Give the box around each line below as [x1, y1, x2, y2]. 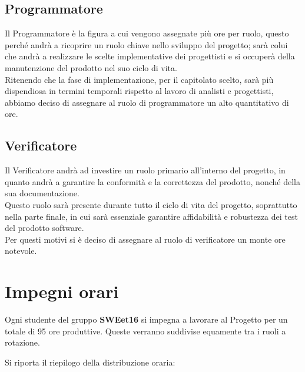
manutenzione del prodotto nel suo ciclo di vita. [5, 61, 177, 73]
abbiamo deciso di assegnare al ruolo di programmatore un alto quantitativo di [5, 96, 289, 108]
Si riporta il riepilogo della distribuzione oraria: [5, 356, 175, 368]
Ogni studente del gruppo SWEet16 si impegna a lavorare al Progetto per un [5, 313, 288, 326]
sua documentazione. [5, 187, 79, 199]
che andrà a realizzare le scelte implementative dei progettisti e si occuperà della [5, 50, 295, 62]
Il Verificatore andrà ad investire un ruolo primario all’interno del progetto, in [5, 164, 286, 176]
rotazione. [5, 336, 40, 348]
